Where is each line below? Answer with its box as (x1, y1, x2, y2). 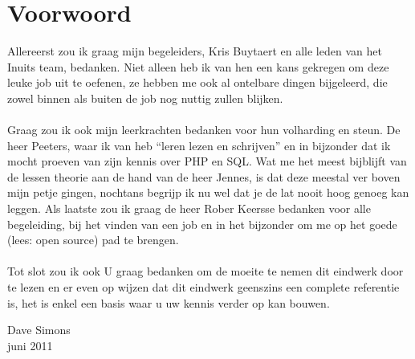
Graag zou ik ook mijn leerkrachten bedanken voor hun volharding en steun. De (7, 121, 401, 138)
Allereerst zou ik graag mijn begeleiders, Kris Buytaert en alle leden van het (7, 43, 382, 59)
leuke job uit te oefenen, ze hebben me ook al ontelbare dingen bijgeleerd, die (7, 74, 388, 91)
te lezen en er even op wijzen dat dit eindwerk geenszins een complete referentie (7, 279, 400, 296)
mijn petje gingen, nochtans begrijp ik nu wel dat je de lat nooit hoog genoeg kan (7, 184, 409, 201)
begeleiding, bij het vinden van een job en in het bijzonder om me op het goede (7, 215, 397, 232)
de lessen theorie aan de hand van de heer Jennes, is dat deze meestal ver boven (7, 168, 401, 185)
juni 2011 (7, 337, 53, 353)
